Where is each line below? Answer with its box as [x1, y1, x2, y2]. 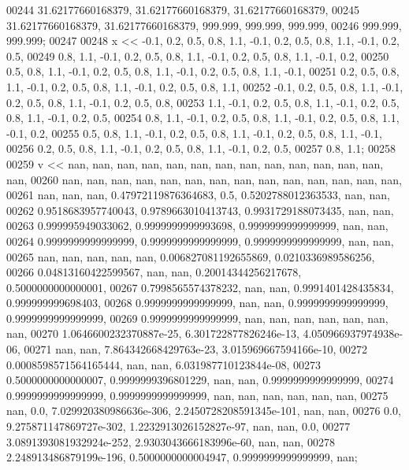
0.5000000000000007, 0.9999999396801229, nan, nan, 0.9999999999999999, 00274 [6, 372, 394, 388]
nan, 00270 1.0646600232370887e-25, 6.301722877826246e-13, [6, 325, 299, 342]
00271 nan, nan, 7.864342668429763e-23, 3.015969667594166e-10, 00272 [24, 341, 368, 357]
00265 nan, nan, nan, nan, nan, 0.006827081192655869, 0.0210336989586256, [6, 248, 375, 265]
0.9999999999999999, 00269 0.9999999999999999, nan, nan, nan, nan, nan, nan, [6, 309, 389, 326]
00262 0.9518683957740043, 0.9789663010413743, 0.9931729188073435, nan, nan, [6, 202, 394, 218]
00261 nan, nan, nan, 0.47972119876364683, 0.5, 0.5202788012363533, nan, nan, [6, 187, 390, 203]
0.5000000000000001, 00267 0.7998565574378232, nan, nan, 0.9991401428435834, [6, 279, 394, 295]
